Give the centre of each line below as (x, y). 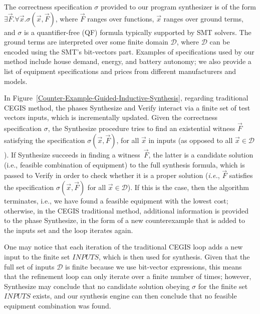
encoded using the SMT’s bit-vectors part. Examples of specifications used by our (129, 51)
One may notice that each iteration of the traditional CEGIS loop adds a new (123, 247)
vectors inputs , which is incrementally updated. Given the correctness (111, 117)
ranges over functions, (121, 18)
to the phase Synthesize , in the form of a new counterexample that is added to (124, 220)
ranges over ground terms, (203, 18)
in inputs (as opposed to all (191, 140)
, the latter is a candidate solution (201, 154)
